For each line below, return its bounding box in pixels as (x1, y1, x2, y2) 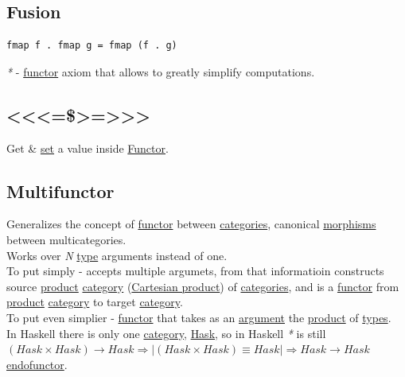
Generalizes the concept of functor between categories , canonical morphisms (6, 216, 376, 232)
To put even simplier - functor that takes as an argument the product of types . (6, 309, 391, 325)
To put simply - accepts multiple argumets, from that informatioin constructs (6, 262, 384, 279)
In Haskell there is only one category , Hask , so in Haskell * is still (6, 325, 326, 341)
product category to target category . (6, 293, 183, 310)
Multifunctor (6, 178, 115, 203)
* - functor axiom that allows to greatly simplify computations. (6, 63, 315, 80)
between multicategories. (6, 231, 127, 247)
